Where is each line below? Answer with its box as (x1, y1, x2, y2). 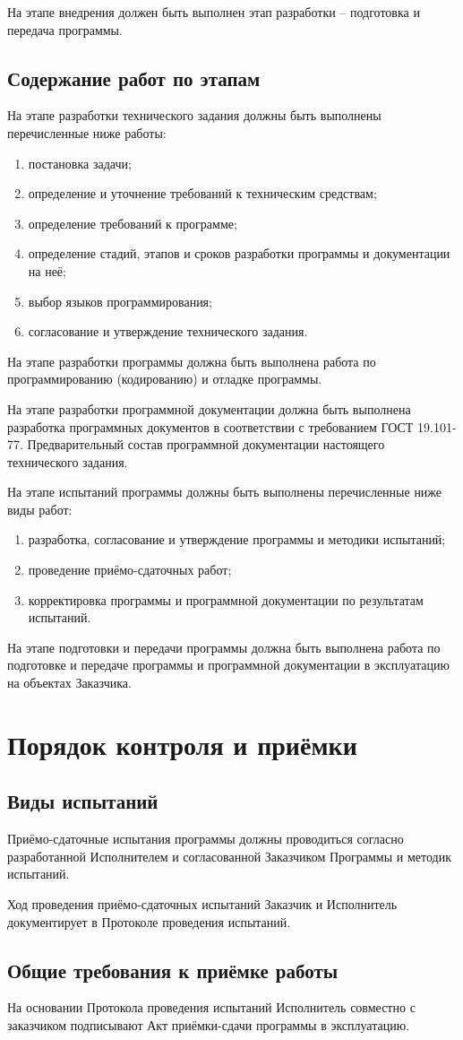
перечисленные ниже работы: (7, 123, 167, 142)
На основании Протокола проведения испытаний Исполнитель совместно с (7, 998, 416, 1017)
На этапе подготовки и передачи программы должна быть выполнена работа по (7, 637, 441, 656)
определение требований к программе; (28, 213, 237, 232)
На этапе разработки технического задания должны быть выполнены (7, 106, 382, 125)
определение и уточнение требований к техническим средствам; (28, 184, 377, 203)
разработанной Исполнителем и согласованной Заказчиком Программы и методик (7, 846, 451, 865)
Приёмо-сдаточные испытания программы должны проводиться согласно (7, 829, 404, 848)
